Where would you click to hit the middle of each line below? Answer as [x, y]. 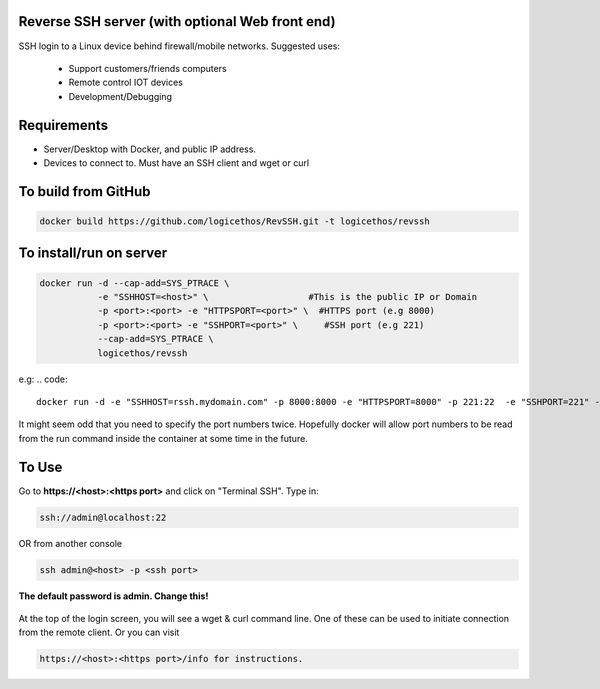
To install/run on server [93, 253]
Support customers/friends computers [147, 68]
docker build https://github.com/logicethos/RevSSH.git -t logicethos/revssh [234, 221]
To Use [40, 466]
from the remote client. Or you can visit [99, 632]
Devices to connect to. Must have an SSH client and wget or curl [176, 162]
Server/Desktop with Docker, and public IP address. [150, 149]
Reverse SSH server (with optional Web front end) [177, 21]
